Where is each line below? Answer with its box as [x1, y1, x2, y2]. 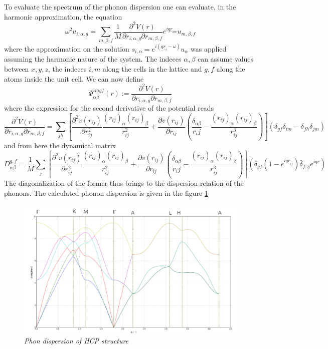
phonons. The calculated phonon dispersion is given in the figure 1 [4, 188, 208, 198]
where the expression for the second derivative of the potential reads [4, 103, 214, 113]
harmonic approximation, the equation [4, 11, 122, 22]
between [4, 64, 29, 74]
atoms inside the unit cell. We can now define [4, 73, 144, 84]
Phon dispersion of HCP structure [24, 335, 129, 346]
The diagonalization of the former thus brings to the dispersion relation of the [4, 178, 244, 188]
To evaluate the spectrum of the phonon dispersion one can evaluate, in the [4, 2, 236, 12]
